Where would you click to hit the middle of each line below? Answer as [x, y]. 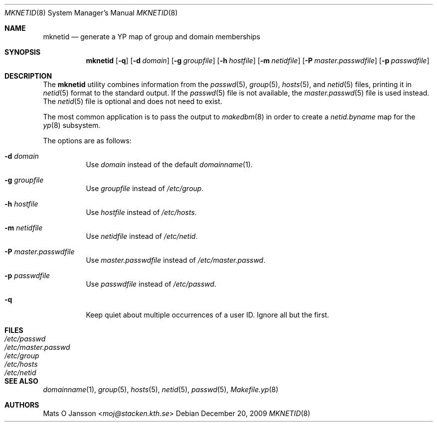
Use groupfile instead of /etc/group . [145, 188]
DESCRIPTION [28, 76]
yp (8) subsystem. [72, 125]
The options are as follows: [87, 141]
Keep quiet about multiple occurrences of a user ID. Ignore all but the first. [208, 315]
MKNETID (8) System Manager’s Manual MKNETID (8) [91, 13]
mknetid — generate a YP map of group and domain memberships [152, 37]
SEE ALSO [21, 381]
